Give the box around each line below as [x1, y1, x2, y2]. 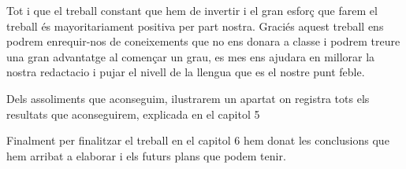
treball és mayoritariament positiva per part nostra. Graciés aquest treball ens [6, 17, 384, 34]
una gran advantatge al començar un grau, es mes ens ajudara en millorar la [6, 48, 375, 64]
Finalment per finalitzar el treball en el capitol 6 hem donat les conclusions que [6, 132, 389, 149]
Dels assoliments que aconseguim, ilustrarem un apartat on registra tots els [6, 90, 370, 106]
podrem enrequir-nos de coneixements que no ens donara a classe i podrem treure [6, 33, 400, 50]
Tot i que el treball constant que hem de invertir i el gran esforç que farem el [6, 2, 378, 18]
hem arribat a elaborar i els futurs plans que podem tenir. [6, 147, 286, 163]
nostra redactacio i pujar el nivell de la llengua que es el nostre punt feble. [6, 64, 365, 80]
